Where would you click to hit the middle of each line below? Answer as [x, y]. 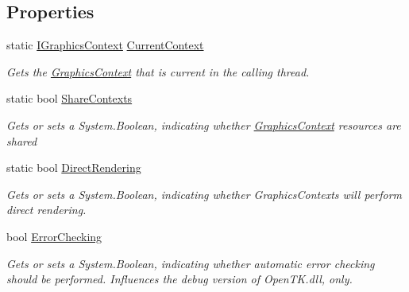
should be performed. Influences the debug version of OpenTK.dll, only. [179, 279]
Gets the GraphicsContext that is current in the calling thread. [158, 71]
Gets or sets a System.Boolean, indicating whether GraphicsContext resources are [204, 125]
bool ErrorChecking [54, 236]
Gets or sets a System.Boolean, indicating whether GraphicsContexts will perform [204, 194]
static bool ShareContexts [69, 98]
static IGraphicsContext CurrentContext [105, 45]
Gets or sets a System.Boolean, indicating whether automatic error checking [191, 263]
